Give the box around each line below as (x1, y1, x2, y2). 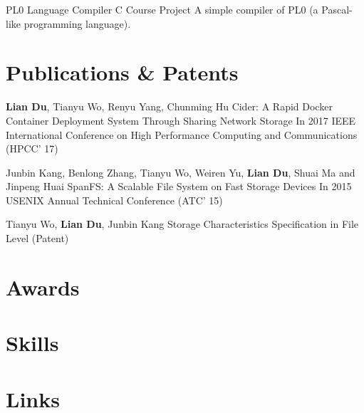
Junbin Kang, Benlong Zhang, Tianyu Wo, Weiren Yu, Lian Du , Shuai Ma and (6, 164, 355, 179)
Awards (6, 272, 80, 301)
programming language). (24, 16, 131, 31)
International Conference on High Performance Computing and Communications (6, 127, 358, 142)
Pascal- (321, 2, 353, 16)
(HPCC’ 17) (6, 141, 58, 156)
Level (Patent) (6, 231, 69, 246)
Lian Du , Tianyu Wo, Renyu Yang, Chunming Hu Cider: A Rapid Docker (6, 99, 333, 114)
